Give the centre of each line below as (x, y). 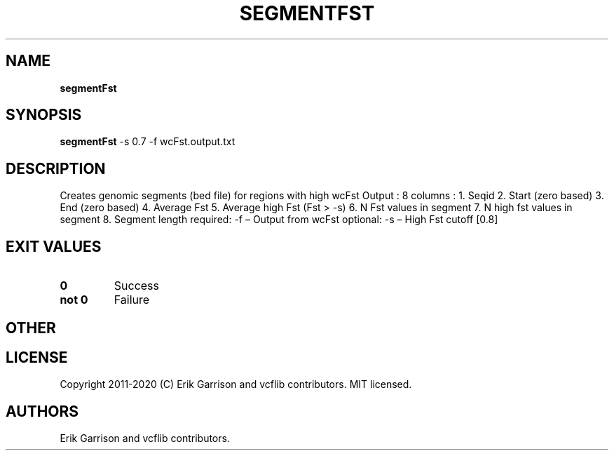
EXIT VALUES (54, 246)
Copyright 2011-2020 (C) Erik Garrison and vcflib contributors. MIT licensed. (236, 384)
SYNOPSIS (44, 115)
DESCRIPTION (56, 168)
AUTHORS (42, 411)
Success (137, 286)
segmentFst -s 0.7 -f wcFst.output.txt (148, 142)
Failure (132, 300)
